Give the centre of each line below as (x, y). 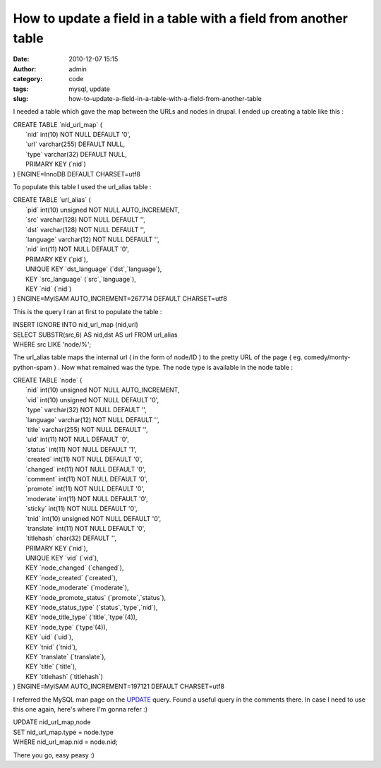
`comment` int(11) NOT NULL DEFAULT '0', (87, 479)
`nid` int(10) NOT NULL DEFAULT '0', (78, 135)
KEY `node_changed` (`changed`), (75, 568)
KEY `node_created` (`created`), (72, 577)
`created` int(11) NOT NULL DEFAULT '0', (84, 460)
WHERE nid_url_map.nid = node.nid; (65, 742)
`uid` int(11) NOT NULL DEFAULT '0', (78, 439)
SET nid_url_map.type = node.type (64, 732)
